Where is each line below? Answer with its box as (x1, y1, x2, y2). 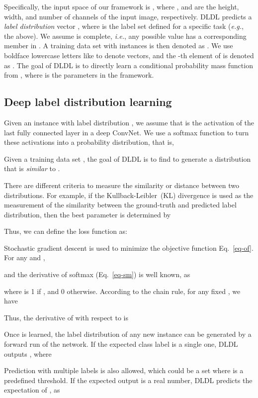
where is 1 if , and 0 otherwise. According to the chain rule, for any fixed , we (4, 286, 241, 296)
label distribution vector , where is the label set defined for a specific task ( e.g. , (4, 21, 244, 31)
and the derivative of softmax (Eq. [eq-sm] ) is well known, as (4, 269, 190, 280)
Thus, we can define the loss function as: (4, 226, 128, 236)
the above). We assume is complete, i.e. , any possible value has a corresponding (4, 30, 247, 41)
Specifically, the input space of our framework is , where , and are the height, (4, 1, 239, 11)
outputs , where (4, 348, 52, 359)
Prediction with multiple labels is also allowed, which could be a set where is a (4, 365, 244, 376)
